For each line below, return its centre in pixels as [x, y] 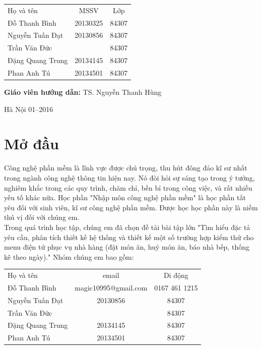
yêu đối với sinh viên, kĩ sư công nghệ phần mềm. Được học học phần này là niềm [131, 207]
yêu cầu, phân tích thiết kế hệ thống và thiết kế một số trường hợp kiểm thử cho [129, 237]
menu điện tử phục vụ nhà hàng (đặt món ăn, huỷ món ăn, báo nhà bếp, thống [127, 247]
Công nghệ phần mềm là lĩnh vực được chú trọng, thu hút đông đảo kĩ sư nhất [126, 168]
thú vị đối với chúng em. [42, 217]
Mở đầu [31, 143]
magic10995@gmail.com [111, 287]
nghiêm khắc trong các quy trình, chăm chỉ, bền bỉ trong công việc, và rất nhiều [128, 187]
